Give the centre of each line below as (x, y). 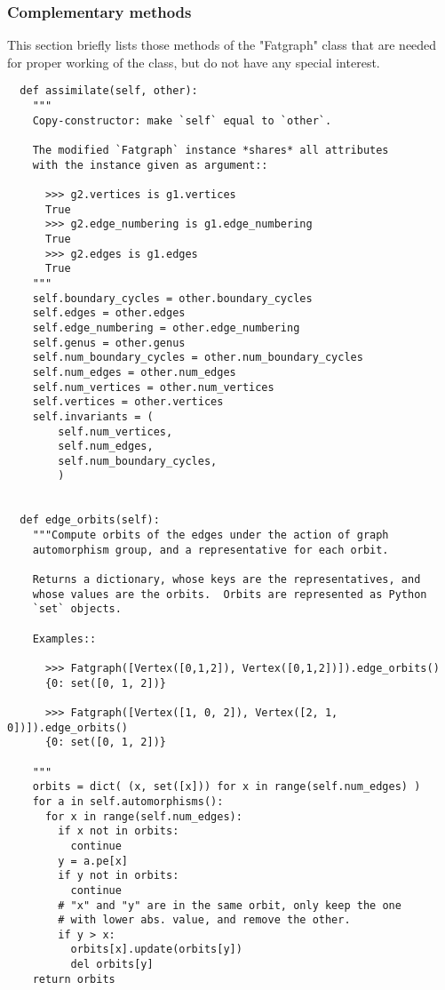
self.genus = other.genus (109, 343)
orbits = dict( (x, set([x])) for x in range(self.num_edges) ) (226, 787)
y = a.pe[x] (93, 861)
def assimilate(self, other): (109, 91)
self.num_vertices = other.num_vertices (153, 387)
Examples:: (64, 639)
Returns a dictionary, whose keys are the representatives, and (226, 580)
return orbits (74, 979)
